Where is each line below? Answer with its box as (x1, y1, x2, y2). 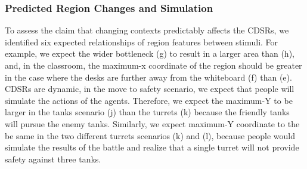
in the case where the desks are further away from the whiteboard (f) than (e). (5, 70, 292, 83)
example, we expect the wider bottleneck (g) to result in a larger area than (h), (5, 47, 294, 60)
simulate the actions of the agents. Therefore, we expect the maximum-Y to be (5, 94, 293, 106)
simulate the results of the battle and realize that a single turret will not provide (5, 141, 299, 153)
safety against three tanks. (5, 152, 101, 165)
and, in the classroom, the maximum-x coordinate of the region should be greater (5, 59, 302, 71)
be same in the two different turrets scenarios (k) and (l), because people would (5, 129, 296, 142)
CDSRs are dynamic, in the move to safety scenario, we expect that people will (5, 82, 294, 95)
